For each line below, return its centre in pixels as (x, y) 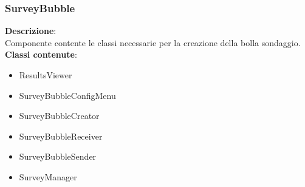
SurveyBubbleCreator (59, 116)
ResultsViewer (46, 75)
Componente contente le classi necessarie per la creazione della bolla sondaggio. (153, 42)
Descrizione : (31, 31)
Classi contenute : (41, 54)
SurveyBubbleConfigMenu (67, 95)
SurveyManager (48, 176)
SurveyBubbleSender (58, 156)
